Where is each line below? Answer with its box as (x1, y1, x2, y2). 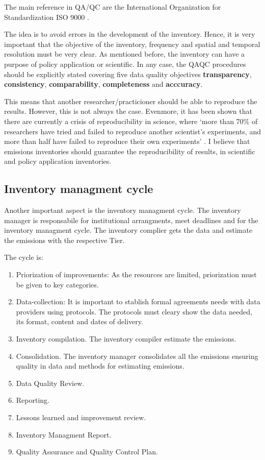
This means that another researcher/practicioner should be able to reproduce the (4, 95, 257, 106)
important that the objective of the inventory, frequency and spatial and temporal (4, 38, 260, 49)
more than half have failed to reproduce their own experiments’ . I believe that (4, 136, 250, 147)
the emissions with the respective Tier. (4, 234, 125, 245)
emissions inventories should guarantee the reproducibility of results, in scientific (4, 146, 255, 156)
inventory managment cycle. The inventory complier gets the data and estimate (4, 225, 253, 235)
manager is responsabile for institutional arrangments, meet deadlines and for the (4, 214, 258, 225)
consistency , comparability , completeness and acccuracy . (4, 79, 203, 89)
